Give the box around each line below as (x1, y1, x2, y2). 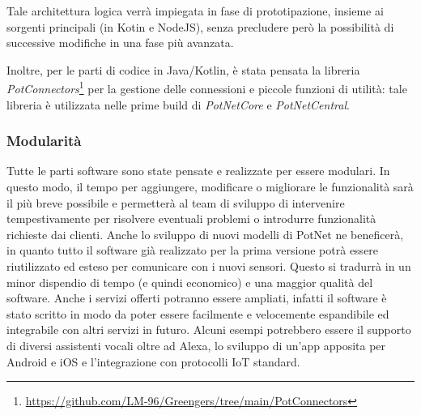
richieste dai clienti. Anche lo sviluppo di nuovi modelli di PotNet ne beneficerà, (6, 225, 404, 242)
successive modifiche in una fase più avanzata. (6, 34, 234, 51)
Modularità (6, 130, 82, 151)
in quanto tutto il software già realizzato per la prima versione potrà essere (6, 242, 379, 259)
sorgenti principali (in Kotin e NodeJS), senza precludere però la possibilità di (6, 18, 394, 35)
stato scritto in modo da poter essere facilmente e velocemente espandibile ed (6, 305, 389, 322)
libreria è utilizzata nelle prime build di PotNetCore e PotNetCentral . (6, 96, 350, 113)
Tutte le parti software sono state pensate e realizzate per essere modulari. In (6, 162, 390, 179)
